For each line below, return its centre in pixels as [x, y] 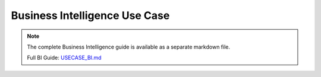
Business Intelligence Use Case [90, 15]
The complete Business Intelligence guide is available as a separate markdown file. [129, 47]
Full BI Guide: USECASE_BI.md [64, 58]
